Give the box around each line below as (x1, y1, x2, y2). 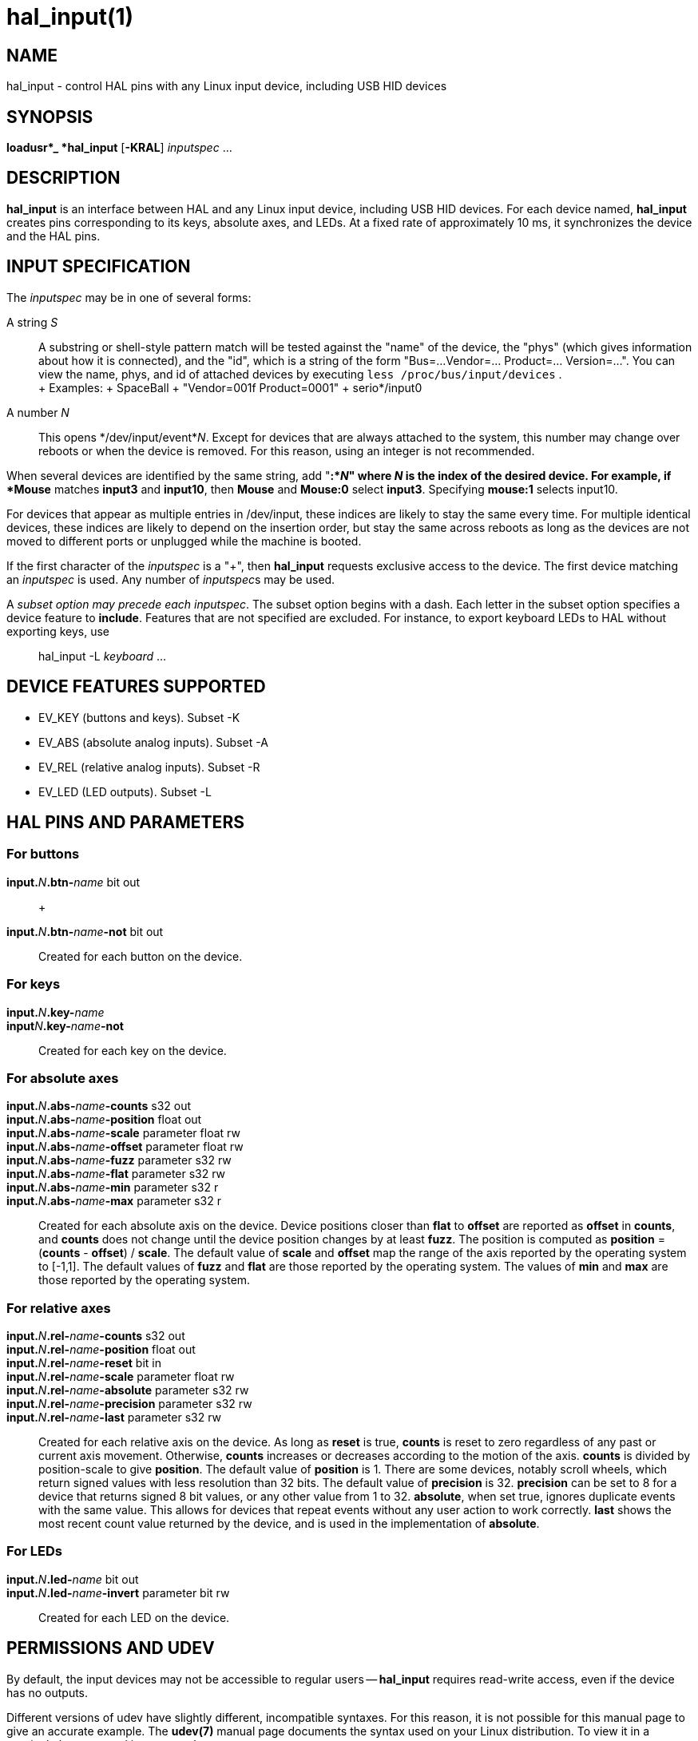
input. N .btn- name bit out (6, 874, 141, 889)
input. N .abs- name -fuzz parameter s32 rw (6, 1153, 232, 1168)
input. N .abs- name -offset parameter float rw (6, 1140, 244, 1154)
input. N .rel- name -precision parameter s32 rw (6, 1397, 252, 1411)
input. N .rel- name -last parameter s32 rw (6, 1410, 222, 1425)
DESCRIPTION (6, 168, 121, 188)
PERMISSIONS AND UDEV (6, 1638, 215, 1659)
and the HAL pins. (6, 228, 101, 243)
